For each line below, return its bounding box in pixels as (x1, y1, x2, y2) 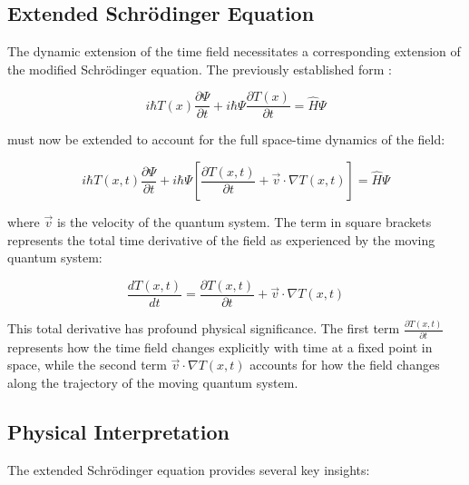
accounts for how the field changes (249, 355, 440, 374)
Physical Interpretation (7, 417, 230, 445)
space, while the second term (7, 355, 167, 374)
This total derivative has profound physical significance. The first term (7, 319, 400, 338)
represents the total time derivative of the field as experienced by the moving (7, 230, 435, 249)
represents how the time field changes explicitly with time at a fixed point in (7, 337, 433, 356)
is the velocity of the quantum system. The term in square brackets (56, 213, 432, 232)
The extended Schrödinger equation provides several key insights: (7, 460, 370, 479)
